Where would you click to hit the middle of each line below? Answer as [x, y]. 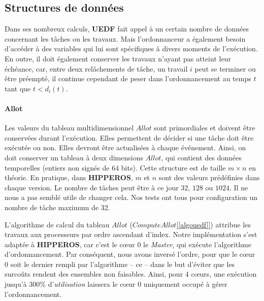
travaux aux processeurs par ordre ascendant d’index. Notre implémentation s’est [131, 234]
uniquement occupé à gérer [185, 284]
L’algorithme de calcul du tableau [57, 224]
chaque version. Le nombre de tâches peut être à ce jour [92, 187]
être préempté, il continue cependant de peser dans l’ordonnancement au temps [128, 78]
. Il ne [239, 187]
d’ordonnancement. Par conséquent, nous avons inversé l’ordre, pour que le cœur [130, 254]
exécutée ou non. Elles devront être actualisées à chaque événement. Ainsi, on [125, 147]
